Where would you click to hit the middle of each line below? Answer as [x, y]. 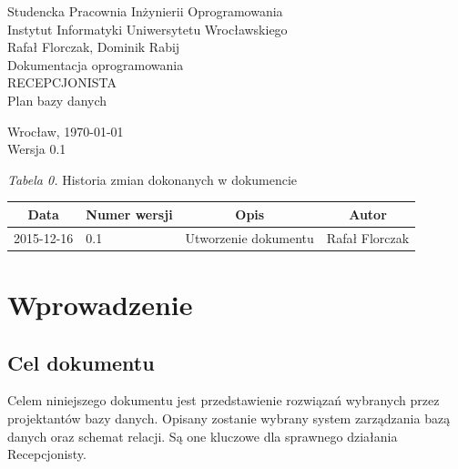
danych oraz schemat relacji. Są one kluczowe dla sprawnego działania [203, 436]
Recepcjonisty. [47, 454]
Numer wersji [129, 214]
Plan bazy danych [57, 100]
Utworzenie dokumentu [249, 237]
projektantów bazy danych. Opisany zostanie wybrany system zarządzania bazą [229, 418]
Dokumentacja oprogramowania [96, 64]
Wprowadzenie [100, 304]
